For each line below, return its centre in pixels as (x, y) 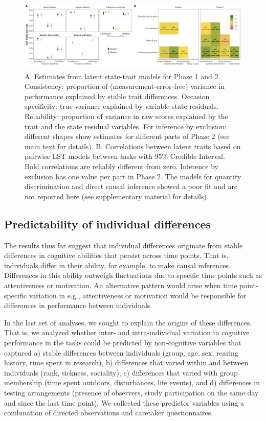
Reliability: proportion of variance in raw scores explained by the (126, 116)
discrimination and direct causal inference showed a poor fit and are (131, 186)
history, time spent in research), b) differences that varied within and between (126, 362)
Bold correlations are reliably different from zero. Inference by (121, 166)
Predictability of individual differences (108, 224)
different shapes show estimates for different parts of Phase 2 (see (127, 136)
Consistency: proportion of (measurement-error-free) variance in (125, 86)
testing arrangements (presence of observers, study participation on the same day (131, 392)
